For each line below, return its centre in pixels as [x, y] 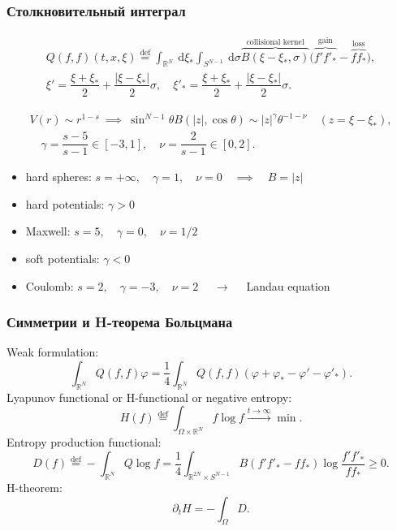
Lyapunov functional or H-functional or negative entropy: [149, 397]
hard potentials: [65, 203]
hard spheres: [58, 177]
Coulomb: [50, 285]
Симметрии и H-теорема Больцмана [120, 322]
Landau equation [288, 285]
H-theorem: [35, 488]
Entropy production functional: [84, 442]
